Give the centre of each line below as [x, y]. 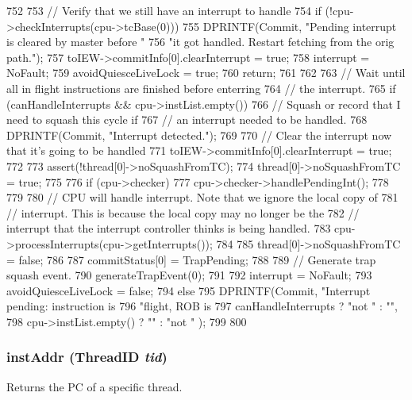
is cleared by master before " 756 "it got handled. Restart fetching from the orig [200, 42]
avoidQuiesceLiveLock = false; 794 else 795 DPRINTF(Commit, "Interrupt [189, 290]
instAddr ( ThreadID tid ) [87, 357]
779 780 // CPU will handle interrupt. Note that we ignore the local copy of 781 [202, 197]
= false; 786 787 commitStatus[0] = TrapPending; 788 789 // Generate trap [191, 259]
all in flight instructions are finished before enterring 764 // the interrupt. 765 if [201, 88]
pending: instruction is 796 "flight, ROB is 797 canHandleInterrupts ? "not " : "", [202, 306]
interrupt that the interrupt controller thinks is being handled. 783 [169, 228]
